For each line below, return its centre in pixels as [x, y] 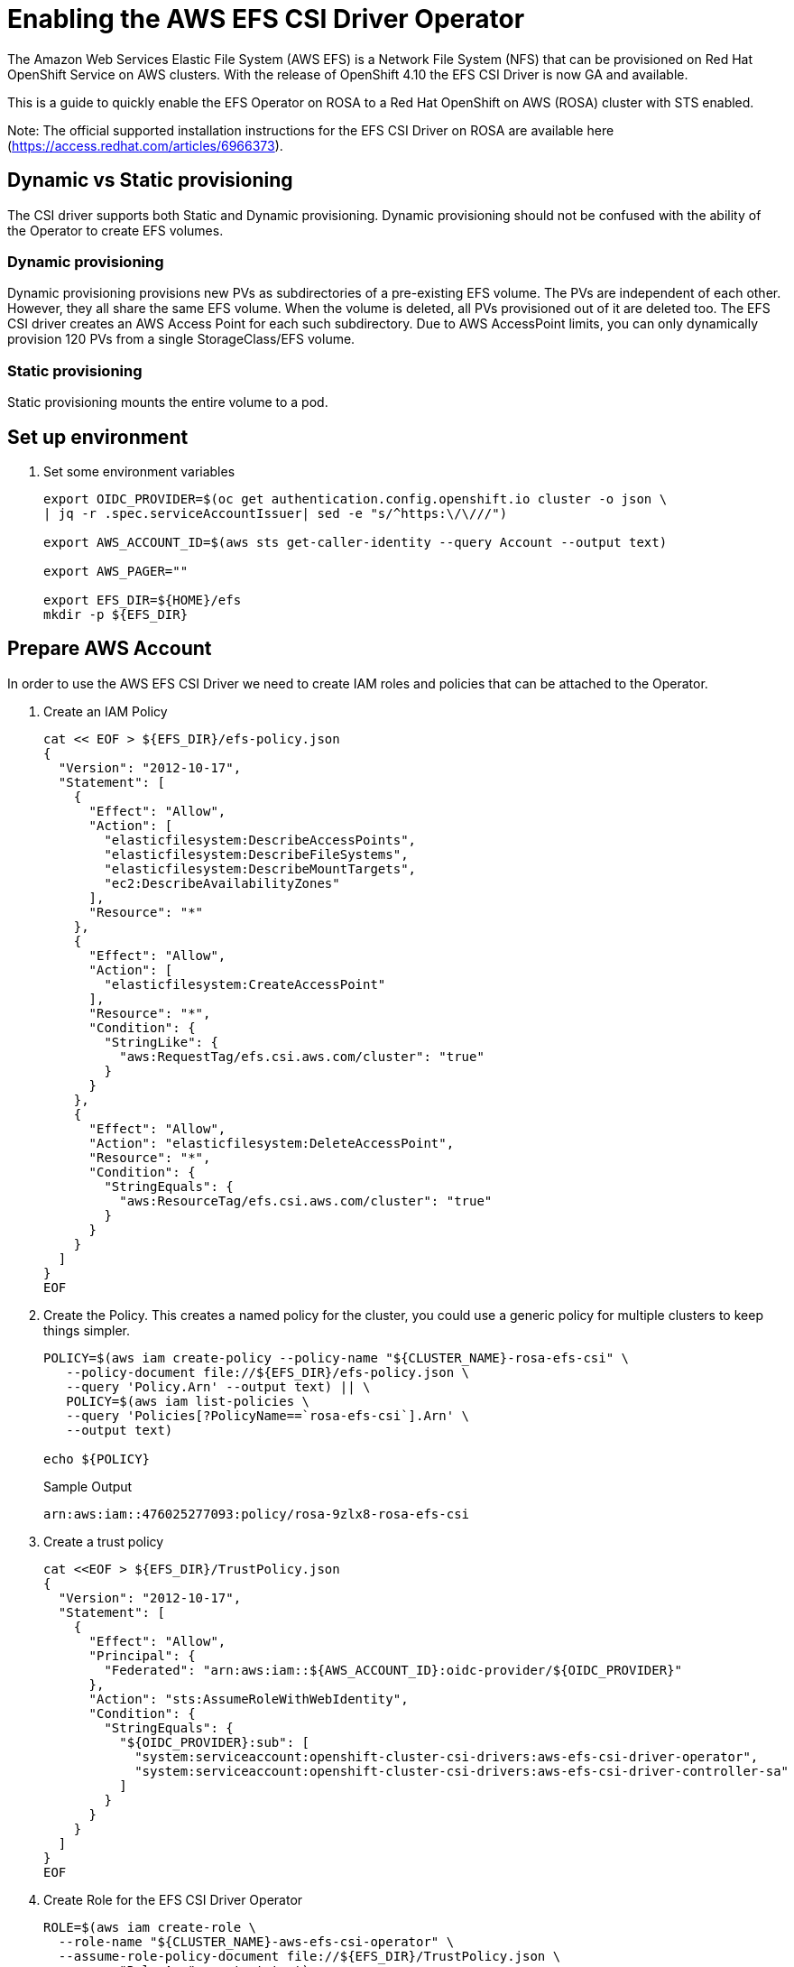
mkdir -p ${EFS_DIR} [116, 614]
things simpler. [87, 1330]
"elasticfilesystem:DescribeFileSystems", [256, 854]
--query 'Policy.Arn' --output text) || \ [218, 1386]
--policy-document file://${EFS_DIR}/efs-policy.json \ [268, 1372]
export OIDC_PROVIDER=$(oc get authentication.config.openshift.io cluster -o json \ [355, 499]
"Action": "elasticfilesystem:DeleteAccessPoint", [272, 1143]
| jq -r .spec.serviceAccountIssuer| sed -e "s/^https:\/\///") [276, 513]
